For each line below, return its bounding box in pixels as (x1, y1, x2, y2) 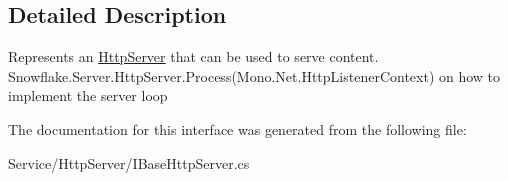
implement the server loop (8, 85, 168, 106)
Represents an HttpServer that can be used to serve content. (8, 46, 379, 67)
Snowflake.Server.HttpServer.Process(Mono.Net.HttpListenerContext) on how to (8, 65, 501, 86)
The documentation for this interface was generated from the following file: (8, 118, 467, 139)
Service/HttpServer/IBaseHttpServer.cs (8, 152, 250, 173)
